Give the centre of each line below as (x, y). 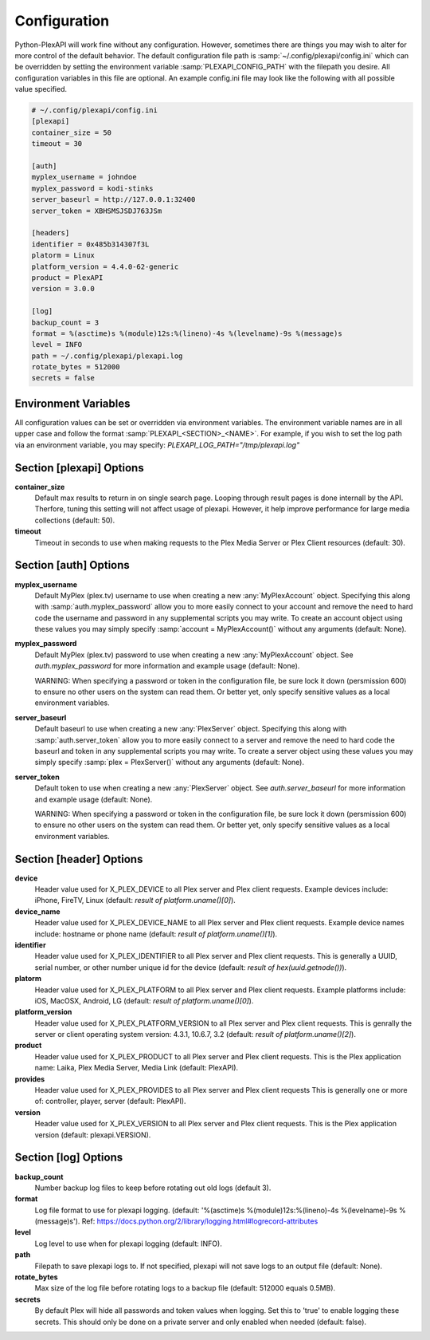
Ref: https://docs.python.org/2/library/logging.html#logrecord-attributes (200, 1221)
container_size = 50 (71, 132)
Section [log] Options (69, 1158)
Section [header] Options (79, 859)
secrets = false (63, 378)
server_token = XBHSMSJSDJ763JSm (97, 211)
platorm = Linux (63, 256)
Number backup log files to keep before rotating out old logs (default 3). (153, 1188)
